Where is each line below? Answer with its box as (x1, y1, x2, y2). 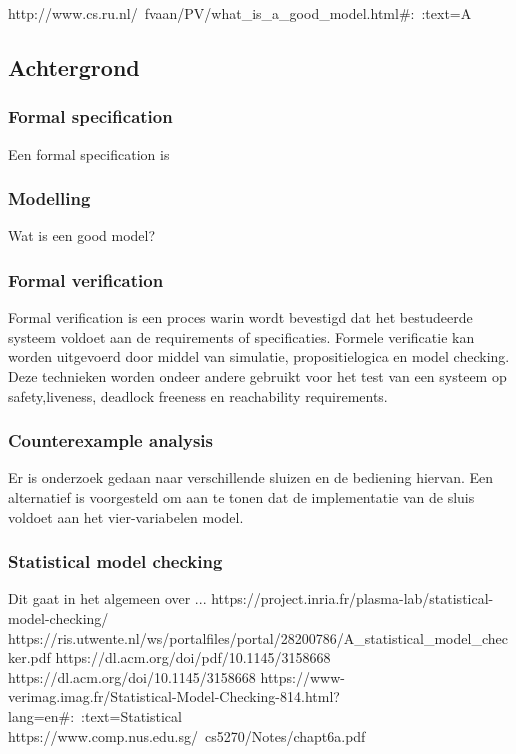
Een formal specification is (8, 143, 170, 164)
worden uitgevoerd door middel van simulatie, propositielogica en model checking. (8, 346, 510, 367)
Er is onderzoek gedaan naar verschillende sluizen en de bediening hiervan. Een (8, 467, 493, 488)
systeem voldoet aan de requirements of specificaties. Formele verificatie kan (8, 326, 475, 347)
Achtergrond (8, 51, 140, 82)
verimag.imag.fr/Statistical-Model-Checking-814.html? (8, 686, 340, 707)
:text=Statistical (81, 705, 182, 726)
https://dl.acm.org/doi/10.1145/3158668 (8, 666, 256, 687)
